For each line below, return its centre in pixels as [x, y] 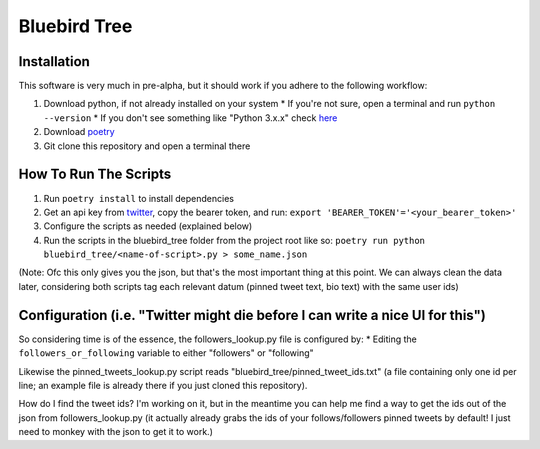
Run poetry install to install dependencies [139, 198]
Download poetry [79, 132]
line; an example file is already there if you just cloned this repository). [163, 385]
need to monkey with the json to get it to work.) [116, 432]
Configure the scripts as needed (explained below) [148, 226]
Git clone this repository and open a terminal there [147, 146]
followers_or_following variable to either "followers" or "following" [166, 353]
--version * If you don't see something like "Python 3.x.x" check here [190, 117]
